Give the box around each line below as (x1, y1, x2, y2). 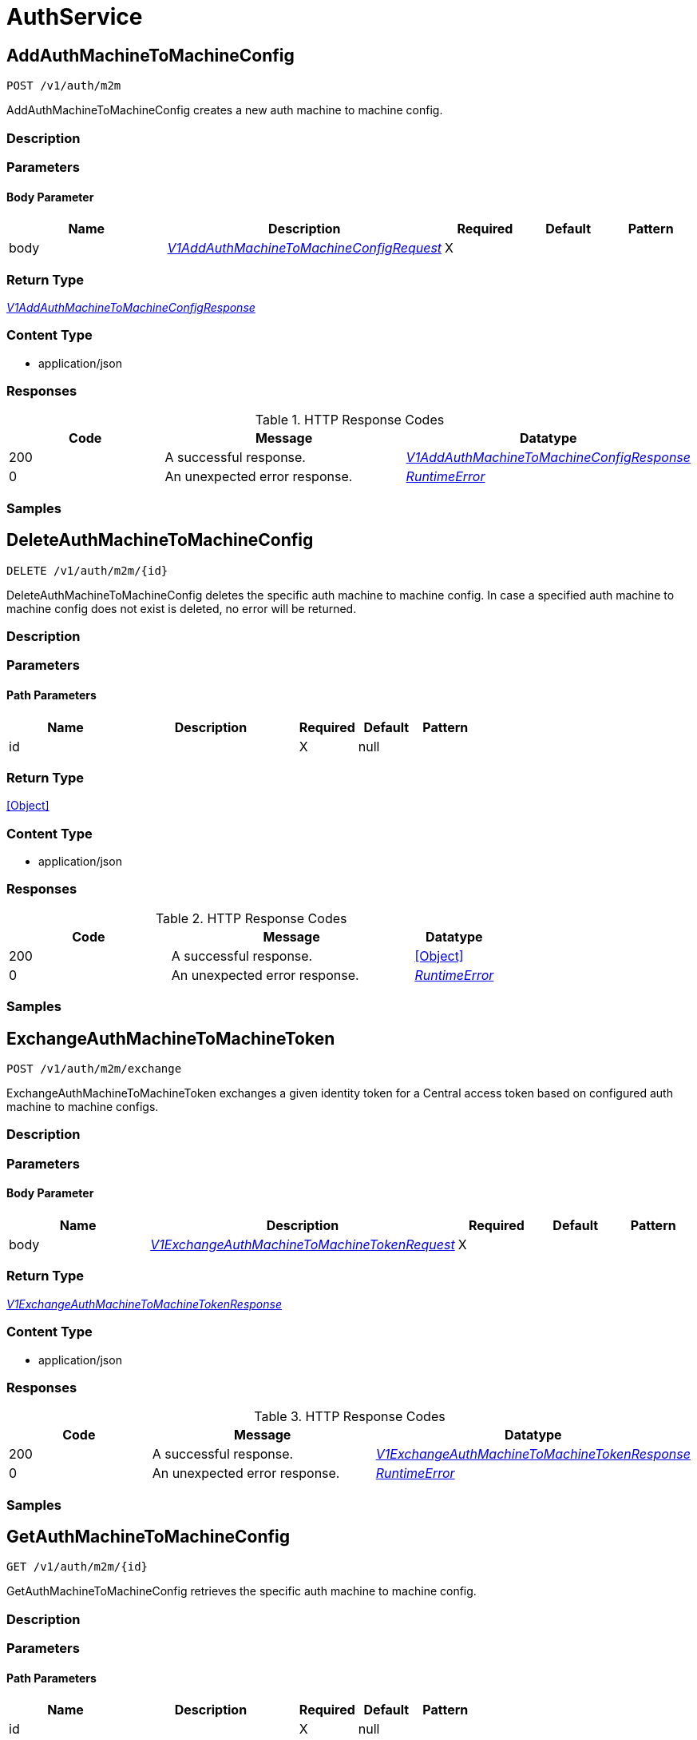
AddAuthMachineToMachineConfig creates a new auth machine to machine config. (6, 103, 443, 117)
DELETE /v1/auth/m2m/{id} (6, 563, 168, 577)
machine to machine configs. (6, 1100, 159, 1114)
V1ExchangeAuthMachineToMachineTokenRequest (150, 1236, 455, 1253)
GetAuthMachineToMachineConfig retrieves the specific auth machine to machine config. (6, 1584, 477, 1599)
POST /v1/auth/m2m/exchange (6, 1062, 182, 1076)
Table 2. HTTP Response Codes (155, 910, 347, 926)
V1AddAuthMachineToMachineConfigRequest (167, 240, 442, 257)
